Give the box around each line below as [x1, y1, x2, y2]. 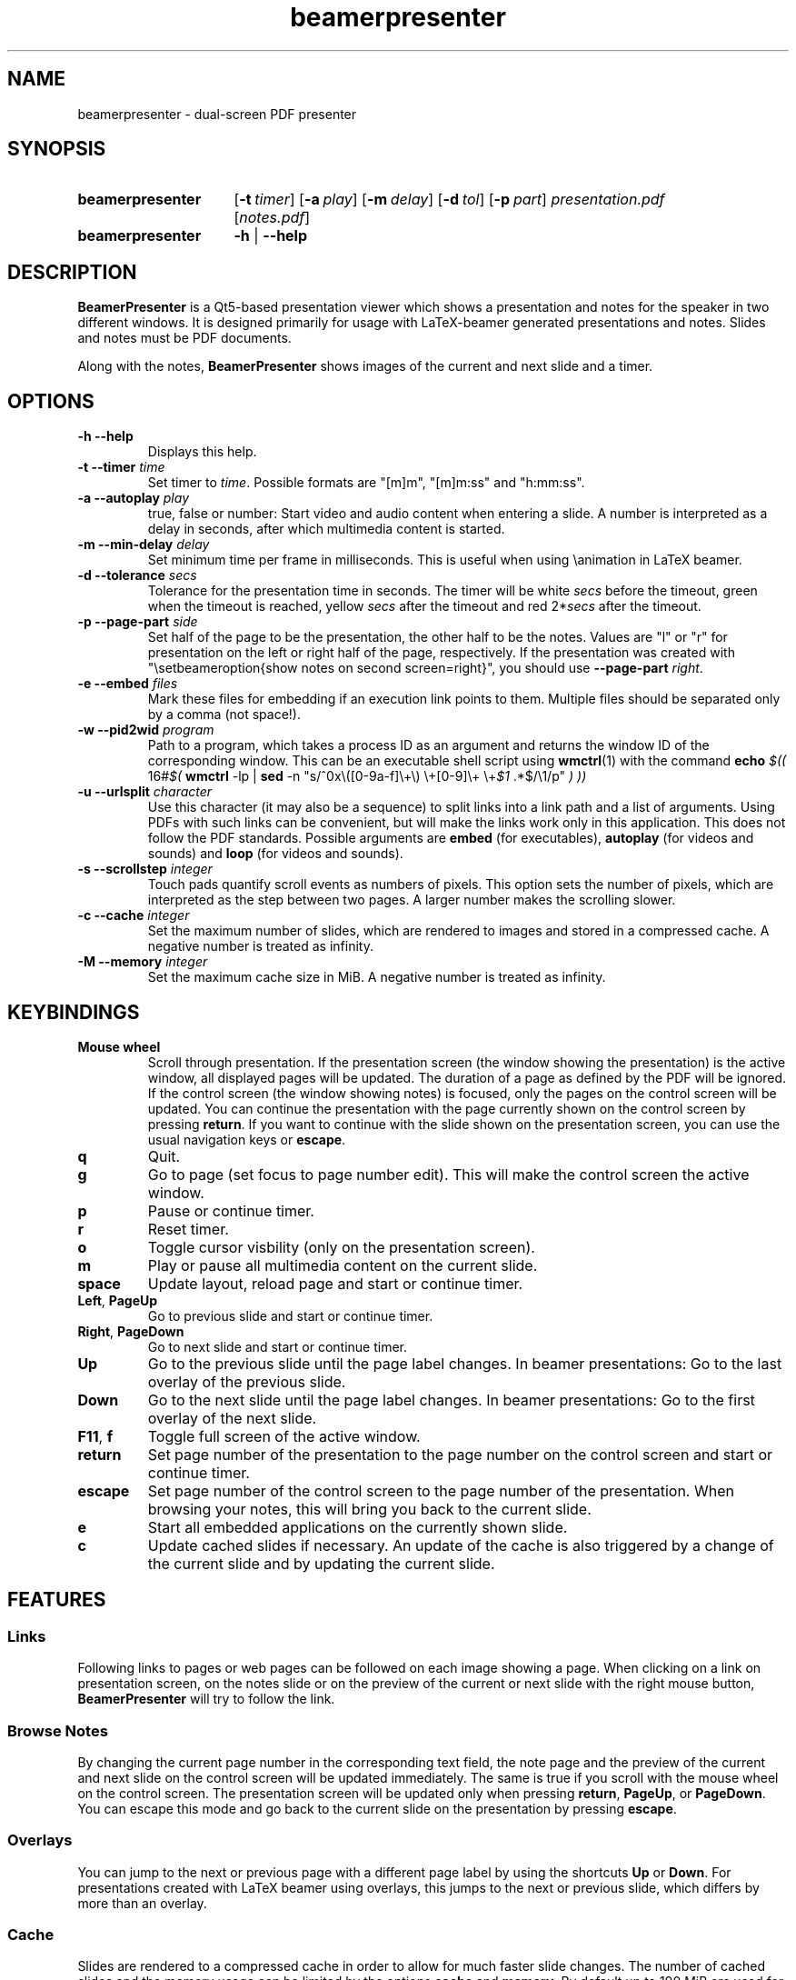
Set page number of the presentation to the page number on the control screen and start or [147, 1445, 772, 1464]
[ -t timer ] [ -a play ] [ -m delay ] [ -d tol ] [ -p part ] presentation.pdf [234, 190, 665, 209]
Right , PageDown [77, 1323, 184, 1339]
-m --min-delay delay [77, 536, 210, 553]
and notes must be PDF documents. [77, 330, 292, 346]
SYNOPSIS [7, 137, 106, 161]
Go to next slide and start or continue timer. [147, 1338, 408, 1355]
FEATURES [7, 1588, 106, 1612]
